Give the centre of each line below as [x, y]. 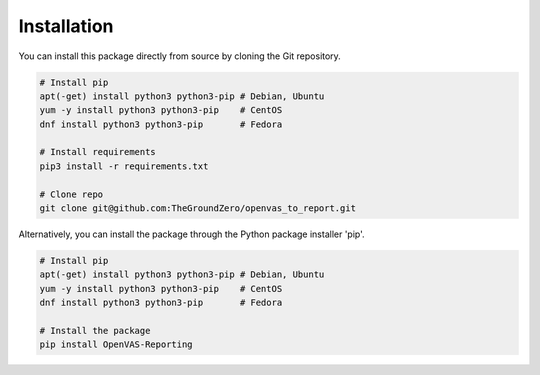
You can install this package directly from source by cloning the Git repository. [180, 56]
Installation [66, 26]
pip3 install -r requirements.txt [124, 166]
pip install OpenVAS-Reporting [116, 344]
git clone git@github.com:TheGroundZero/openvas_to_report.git [198, 208]
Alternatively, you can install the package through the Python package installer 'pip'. [191, 234]
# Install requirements [98, 152]
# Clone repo [71, 194]
